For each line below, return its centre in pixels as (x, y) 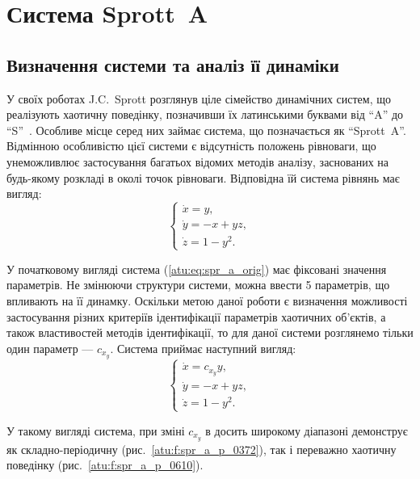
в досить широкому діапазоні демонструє (307, 430)
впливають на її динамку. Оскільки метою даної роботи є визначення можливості (207, 301)
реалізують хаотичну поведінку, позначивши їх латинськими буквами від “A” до (205, 114)
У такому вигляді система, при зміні (96, 430)
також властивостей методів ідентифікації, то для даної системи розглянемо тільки (210, 332)
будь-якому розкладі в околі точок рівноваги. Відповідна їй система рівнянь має (203, 177)
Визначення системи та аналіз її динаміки (173, 64)
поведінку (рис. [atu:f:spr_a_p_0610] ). (105, 465)
